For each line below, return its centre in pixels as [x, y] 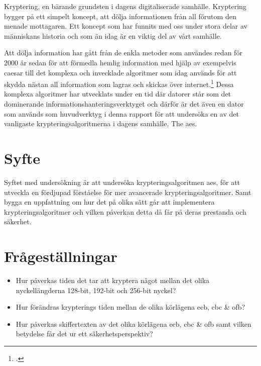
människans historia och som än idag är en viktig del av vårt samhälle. [113, 35]
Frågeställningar [61, 256]
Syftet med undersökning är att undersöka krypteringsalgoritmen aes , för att [122, 182]
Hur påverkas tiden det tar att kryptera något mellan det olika [113, 280]
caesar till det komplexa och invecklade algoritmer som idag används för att [120, 72]
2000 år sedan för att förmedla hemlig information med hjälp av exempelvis [120, 62]
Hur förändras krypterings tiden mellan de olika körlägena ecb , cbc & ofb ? [130, 307]
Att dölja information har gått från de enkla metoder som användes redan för [123, 53]
